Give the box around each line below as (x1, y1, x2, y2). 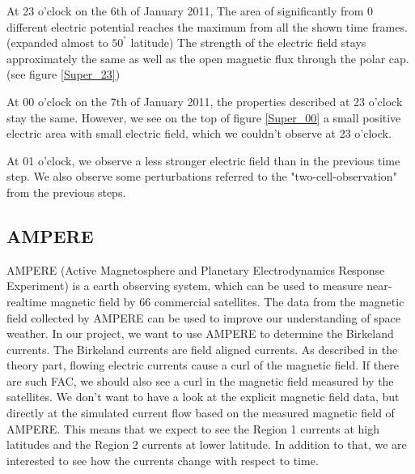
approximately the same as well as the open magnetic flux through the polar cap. (6, 49, 409, 66)
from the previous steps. (6, 183, 126, 200)
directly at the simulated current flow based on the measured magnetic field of (6, 404, 395, 421)
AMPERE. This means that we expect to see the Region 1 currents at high (6, 420, 379, 437)
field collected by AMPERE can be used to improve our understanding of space (6, 309, 400, 326)
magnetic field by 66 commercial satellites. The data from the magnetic (50, 293, 404, 310)
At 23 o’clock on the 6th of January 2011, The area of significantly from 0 (6, 2, 374, 19)
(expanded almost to (6, 34, 108, 51)
